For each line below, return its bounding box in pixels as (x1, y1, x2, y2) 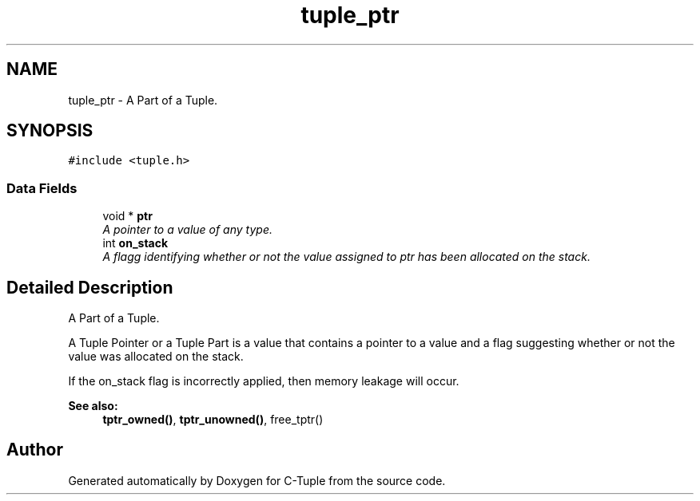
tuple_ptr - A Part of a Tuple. (68, 93, 218, 107)
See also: (68, 399, 118, 413)
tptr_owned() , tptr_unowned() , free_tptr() (102, 412, 324, 427)
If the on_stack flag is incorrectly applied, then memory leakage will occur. (68, 374, 459, 389)
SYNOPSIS (6, 120, 93, 141)
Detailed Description (6, 277, 173, 298)
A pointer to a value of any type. (102, 223, 272, 237)
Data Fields (6, 179, 78, 196)
